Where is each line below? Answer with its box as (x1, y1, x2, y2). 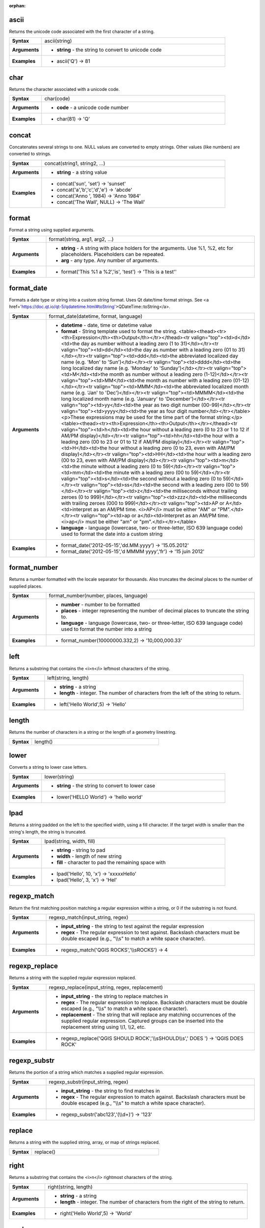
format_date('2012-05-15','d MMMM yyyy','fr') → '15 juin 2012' (61, 548, 205, 555)
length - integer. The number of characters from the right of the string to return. (60, 1199, 245, 1205)
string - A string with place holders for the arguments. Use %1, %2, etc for (61, 245, 234, 251)
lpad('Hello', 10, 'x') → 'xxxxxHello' (56, 870, 137, 877)
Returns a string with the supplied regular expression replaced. (9, 975, 136, 981)
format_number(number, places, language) (49, 592, 148, 599)
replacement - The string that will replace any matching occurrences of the (61, 1011, 236, 1018)
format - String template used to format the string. (61, 328, 178, 335)
